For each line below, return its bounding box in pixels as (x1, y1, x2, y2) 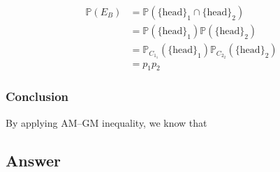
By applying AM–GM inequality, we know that (6, 115, 207, 130)
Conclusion (6, 88, 68, 105)
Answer (6, 149, 61, 171)
